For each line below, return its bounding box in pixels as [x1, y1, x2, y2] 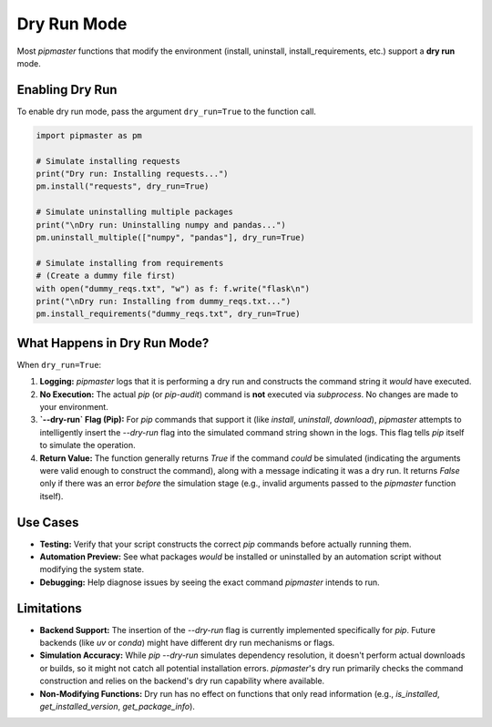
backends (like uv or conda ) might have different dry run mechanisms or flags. [39, 638, 335, 649]
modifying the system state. [39, 564, 145, 575]
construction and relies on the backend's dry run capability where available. [39, 675, 325, 687]
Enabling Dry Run [16, 82, 118, 97]
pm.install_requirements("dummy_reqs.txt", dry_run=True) [36, 309, 301, 319]
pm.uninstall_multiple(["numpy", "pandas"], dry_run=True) [36, 232, 305, 242]
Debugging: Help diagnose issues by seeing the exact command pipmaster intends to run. [39, 577, 380, 588]
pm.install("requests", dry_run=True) [36, 181, 210, 191]
